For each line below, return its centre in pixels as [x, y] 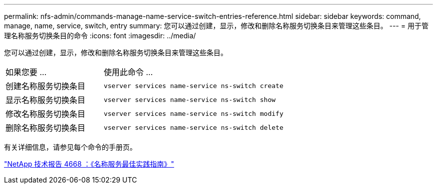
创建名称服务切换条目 [46, 86]
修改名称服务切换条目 [46, 114]
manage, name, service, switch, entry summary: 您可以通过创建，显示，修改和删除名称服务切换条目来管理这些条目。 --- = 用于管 [216, 26]
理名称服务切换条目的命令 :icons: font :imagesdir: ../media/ [100, 36]
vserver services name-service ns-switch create [193, 86]
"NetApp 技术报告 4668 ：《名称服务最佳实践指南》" [89, 164]
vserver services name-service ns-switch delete [193, 127]
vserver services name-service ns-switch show [190, 99]
